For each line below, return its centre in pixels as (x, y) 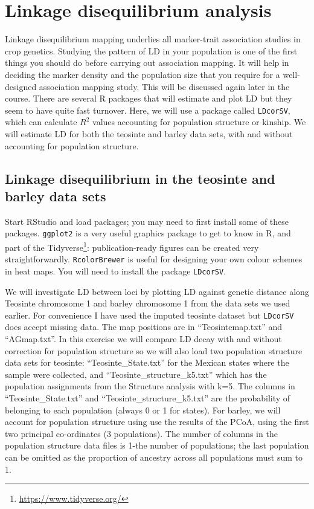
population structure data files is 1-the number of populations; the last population (157, 445)
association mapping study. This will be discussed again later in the (164, 86)
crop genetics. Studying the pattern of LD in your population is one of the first (151, 50)
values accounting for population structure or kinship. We (199, 122)
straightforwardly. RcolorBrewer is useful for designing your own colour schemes (154, 259)
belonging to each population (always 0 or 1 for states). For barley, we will (143, 410)
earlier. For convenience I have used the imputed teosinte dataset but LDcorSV (149, 315)
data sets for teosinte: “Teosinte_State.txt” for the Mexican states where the (147, 362)
